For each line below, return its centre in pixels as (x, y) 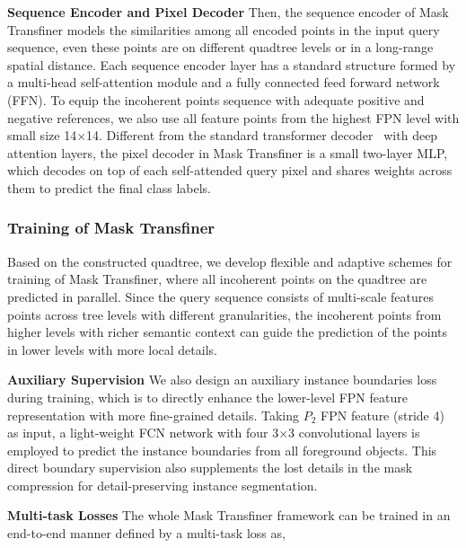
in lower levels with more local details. (112, 349)
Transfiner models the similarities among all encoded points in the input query (224, 29)
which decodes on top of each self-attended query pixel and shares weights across (230, 170)
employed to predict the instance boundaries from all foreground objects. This (222, 450)
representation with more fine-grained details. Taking (154, 415)
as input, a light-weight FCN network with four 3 (143, 433)
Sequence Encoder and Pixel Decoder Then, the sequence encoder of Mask (228, 12)
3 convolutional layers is (354, 433)
